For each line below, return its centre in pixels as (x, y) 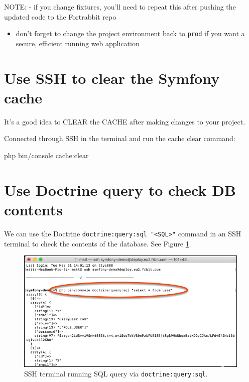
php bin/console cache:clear (46, 155)
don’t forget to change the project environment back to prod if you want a (130, 33)
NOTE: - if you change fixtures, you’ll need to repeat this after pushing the (120, 7)
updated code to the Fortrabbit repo (60, 16)
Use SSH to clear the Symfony (112, 78)
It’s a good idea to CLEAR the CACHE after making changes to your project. (125, 121)
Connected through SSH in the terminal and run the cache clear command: (120, 138)
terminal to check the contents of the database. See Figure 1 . (98, 243)
